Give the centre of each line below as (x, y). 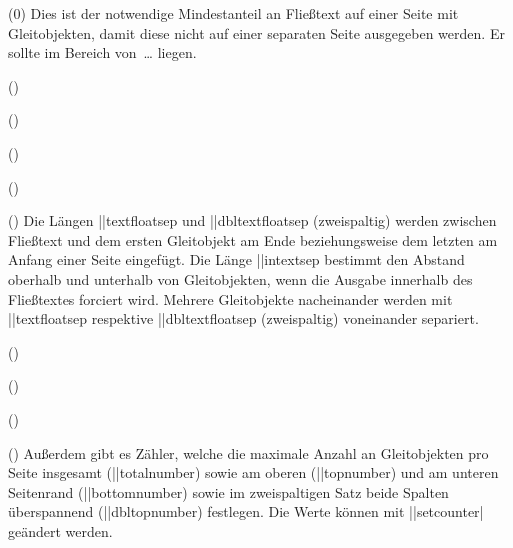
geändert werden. (60, 530)
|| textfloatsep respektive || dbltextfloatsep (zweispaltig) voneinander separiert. (243, 318)
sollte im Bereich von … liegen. (102, 52)
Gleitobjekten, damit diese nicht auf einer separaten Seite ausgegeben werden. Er (256, 32)
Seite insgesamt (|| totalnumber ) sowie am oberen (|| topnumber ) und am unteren (253, 472)
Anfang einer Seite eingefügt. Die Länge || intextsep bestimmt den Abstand (236, 259)
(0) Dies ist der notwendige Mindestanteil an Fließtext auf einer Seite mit (233, 13)
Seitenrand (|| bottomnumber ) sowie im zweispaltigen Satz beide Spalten (228, 491)
